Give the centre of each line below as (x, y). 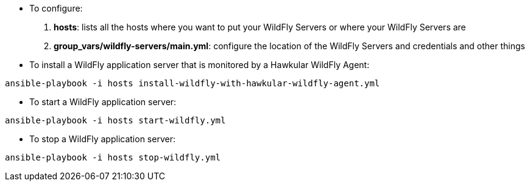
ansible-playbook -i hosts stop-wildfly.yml (113, 157)
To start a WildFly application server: (103, 102)
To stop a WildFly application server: (102, 139)
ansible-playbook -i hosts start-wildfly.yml (115, 120)
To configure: (56, 8)
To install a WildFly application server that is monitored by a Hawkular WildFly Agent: (200, 65)
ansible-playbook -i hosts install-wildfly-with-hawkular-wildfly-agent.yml (193, 83)
